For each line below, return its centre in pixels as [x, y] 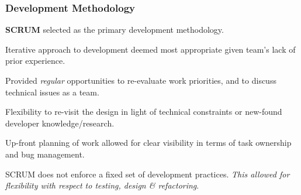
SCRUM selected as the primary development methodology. [115, 30]
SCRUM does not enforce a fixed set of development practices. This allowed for [148, 174]
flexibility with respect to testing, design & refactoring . [102, 185]
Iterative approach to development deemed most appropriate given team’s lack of [150, 49]
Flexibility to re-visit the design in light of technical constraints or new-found [144, 112]
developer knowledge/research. [60, 123]
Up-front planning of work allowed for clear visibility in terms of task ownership [148, 143]
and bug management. [45, 154]
